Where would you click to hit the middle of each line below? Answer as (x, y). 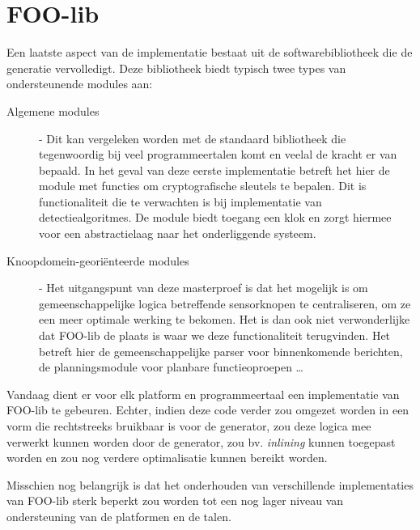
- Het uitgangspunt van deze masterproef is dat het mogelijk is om (204, 288)
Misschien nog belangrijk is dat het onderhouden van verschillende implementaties (210, 484)
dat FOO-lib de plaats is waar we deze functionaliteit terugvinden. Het (215, 335)
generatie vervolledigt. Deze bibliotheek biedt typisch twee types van (176, 68)
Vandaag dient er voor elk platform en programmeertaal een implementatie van (203, 394)
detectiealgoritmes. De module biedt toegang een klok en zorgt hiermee (215, 217)
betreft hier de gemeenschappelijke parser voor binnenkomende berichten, (221, 351)
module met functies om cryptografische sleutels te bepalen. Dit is (203, 186)
